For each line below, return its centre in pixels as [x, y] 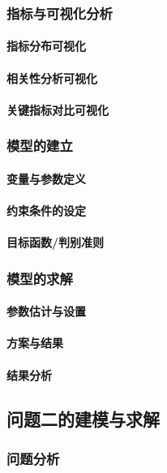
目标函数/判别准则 [56, 242]
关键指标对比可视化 [58, 109]
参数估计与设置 [46, 311]
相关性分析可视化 [52, 77]
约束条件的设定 [46, 211]
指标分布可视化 [46, 46]
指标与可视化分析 [60, 13]
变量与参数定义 [46, 178]
